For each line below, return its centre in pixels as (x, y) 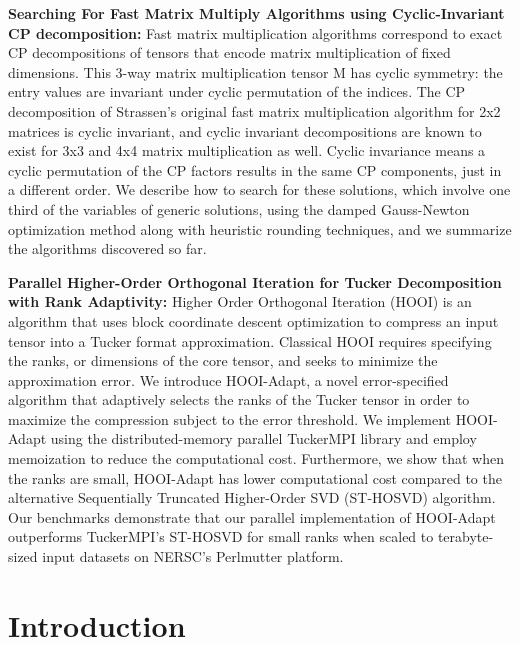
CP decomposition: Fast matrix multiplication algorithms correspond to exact (255, 32)
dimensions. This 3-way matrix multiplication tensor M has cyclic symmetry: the (255, 71)
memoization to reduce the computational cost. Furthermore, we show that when (256, 458)
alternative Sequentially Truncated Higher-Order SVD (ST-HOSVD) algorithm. (252, 497)
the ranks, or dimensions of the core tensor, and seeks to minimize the (223, 360)
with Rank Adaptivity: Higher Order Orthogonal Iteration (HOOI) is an (240, 301)
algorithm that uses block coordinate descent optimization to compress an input (253, 320)
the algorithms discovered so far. (107, 248)
